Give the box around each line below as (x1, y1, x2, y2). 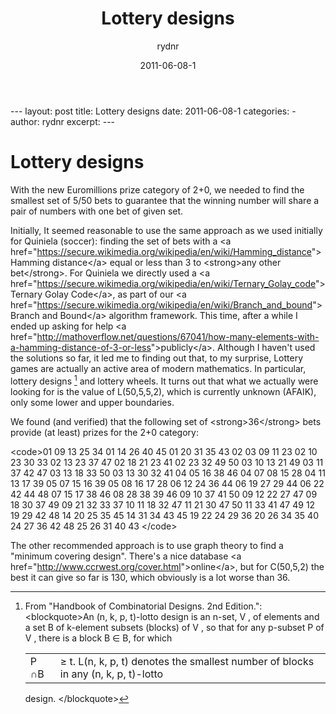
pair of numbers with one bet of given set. (10, 205, 184, 217)
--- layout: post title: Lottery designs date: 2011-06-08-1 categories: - (10, 105, 297, 117)
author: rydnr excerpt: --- (10, 115, 116, 127)
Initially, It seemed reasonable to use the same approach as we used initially (10, 224, 323, 236)
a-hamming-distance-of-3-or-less (10, 341, 152, 353)
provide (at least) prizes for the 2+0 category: (10, 426, 199, 438)
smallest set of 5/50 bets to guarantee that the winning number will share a (10, 194, 320, 206)
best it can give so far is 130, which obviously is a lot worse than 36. (10, 571, 291, 583)
